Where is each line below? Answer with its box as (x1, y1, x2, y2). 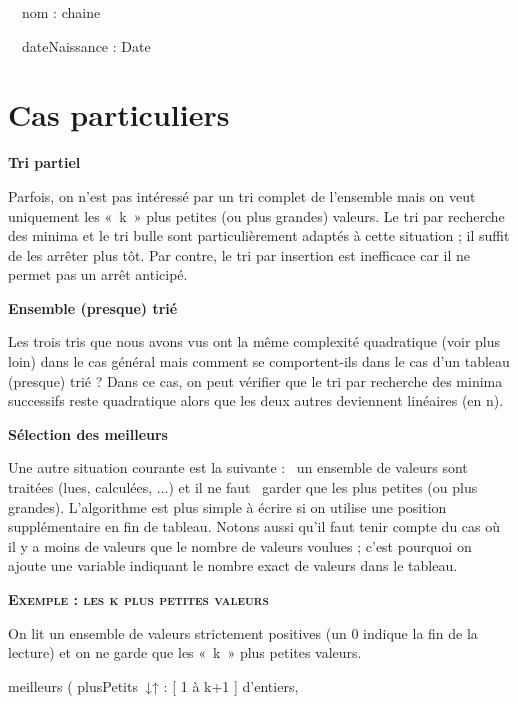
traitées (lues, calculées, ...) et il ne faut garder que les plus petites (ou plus (8, 477, 478, 498)
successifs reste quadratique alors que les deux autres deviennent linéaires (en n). (8, 390, 504, 411)
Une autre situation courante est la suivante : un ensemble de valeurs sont (8, 457, 468, 478)
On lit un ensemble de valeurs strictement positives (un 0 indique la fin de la (8, 622, 478, 643)
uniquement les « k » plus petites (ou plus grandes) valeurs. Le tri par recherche (8, 205, 505, 226)
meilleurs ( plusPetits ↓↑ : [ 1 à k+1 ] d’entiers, (8, 675, 299, 696)
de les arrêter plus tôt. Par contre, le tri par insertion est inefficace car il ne (8, 244, 471, 265)
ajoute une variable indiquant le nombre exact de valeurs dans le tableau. (8, 555, 458, 576)
